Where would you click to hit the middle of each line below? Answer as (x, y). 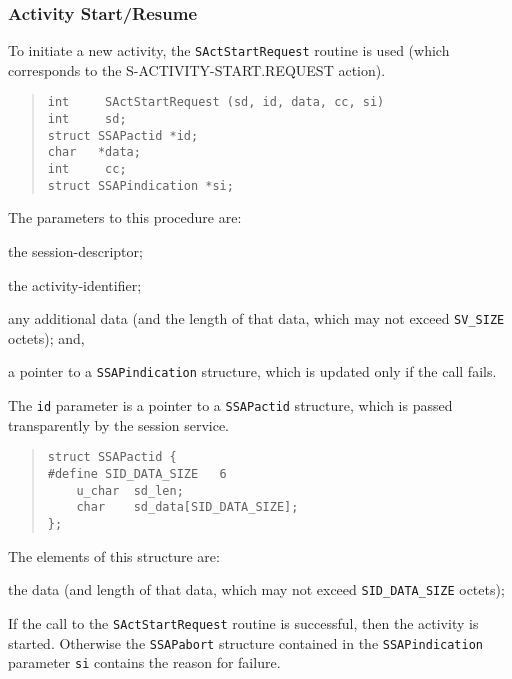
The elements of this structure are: (114, 555)
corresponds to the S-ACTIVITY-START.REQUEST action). (197, 69)
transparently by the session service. (118, 424)
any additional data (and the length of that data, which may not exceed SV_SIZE (256, 318)
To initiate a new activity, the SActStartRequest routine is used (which (229, 50)
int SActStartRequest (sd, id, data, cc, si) (216, 102)
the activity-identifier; (75, 284)
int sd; (87, 119)
